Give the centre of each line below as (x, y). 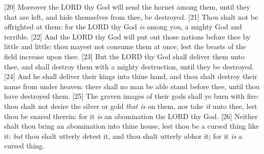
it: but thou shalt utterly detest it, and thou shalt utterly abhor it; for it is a (123, 136)
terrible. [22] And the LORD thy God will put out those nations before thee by (127, 36)
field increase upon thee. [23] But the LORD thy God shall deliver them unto (124, 56)
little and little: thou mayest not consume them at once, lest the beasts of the (125, 46)
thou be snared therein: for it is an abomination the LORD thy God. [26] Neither (131, 116)
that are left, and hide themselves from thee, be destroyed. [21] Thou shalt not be (131, 16)
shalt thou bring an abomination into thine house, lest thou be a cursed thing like (131, 126)
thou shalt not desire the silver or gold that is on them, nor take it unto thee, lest (131, 106)
